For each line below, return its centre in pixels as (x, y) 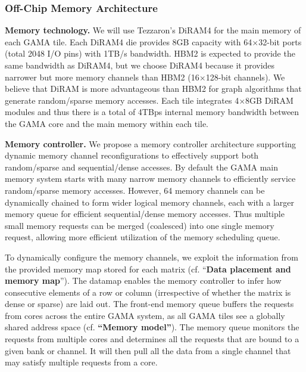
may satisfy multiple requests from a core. (81, 362)
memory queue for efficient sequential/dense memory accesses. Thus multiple (145, 214)
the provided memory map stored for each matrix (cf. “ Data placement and (148, 269)
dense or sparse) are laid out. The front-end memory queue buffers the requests (149, 304)
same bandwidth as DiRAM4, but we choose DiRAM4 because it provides (140, 65)
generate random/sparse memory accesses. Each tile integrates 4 (122, 100)
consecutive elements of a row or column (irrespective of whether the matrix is (148, 292)
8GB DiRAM (269, 100)
